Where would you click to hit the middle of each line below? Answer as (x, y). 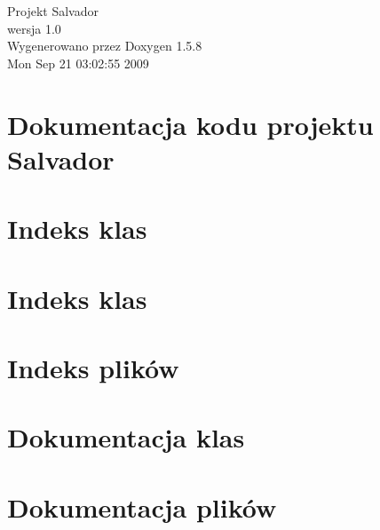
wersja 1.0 (34, 28)
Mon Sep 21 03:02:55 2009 (78, 63)
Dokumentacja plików (142, 506)
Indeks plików (93, 367)
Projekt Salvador (53, 11)
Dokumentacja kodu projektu (190, 124)
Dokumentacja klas (126, 437)
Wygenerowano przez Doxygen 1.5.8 (105, 46)
